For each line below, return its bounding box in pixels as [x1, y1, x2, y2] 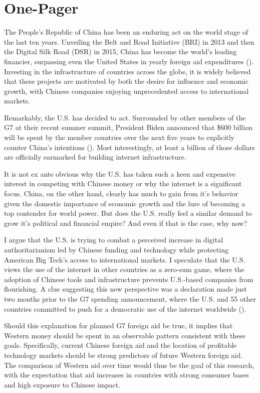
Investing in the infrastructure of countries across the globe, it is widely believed [4, 66, 251, 76]
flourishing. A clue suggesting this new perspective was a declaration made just [4, 284, 247, 294]
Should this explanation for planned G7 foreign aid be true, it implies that [4, 320, 233, 331]
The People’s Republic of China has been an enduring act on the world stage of [4, 27, 248, 37]
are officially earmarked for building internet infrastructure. [4, 152, 186, 162]
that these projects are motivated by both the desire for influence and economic [4, 76, 248, 86]
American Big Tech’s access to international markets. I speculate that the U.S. [4, 254, 245, 265]
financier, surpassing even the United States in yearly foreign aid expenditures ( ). [4, 56, 254, 66]
